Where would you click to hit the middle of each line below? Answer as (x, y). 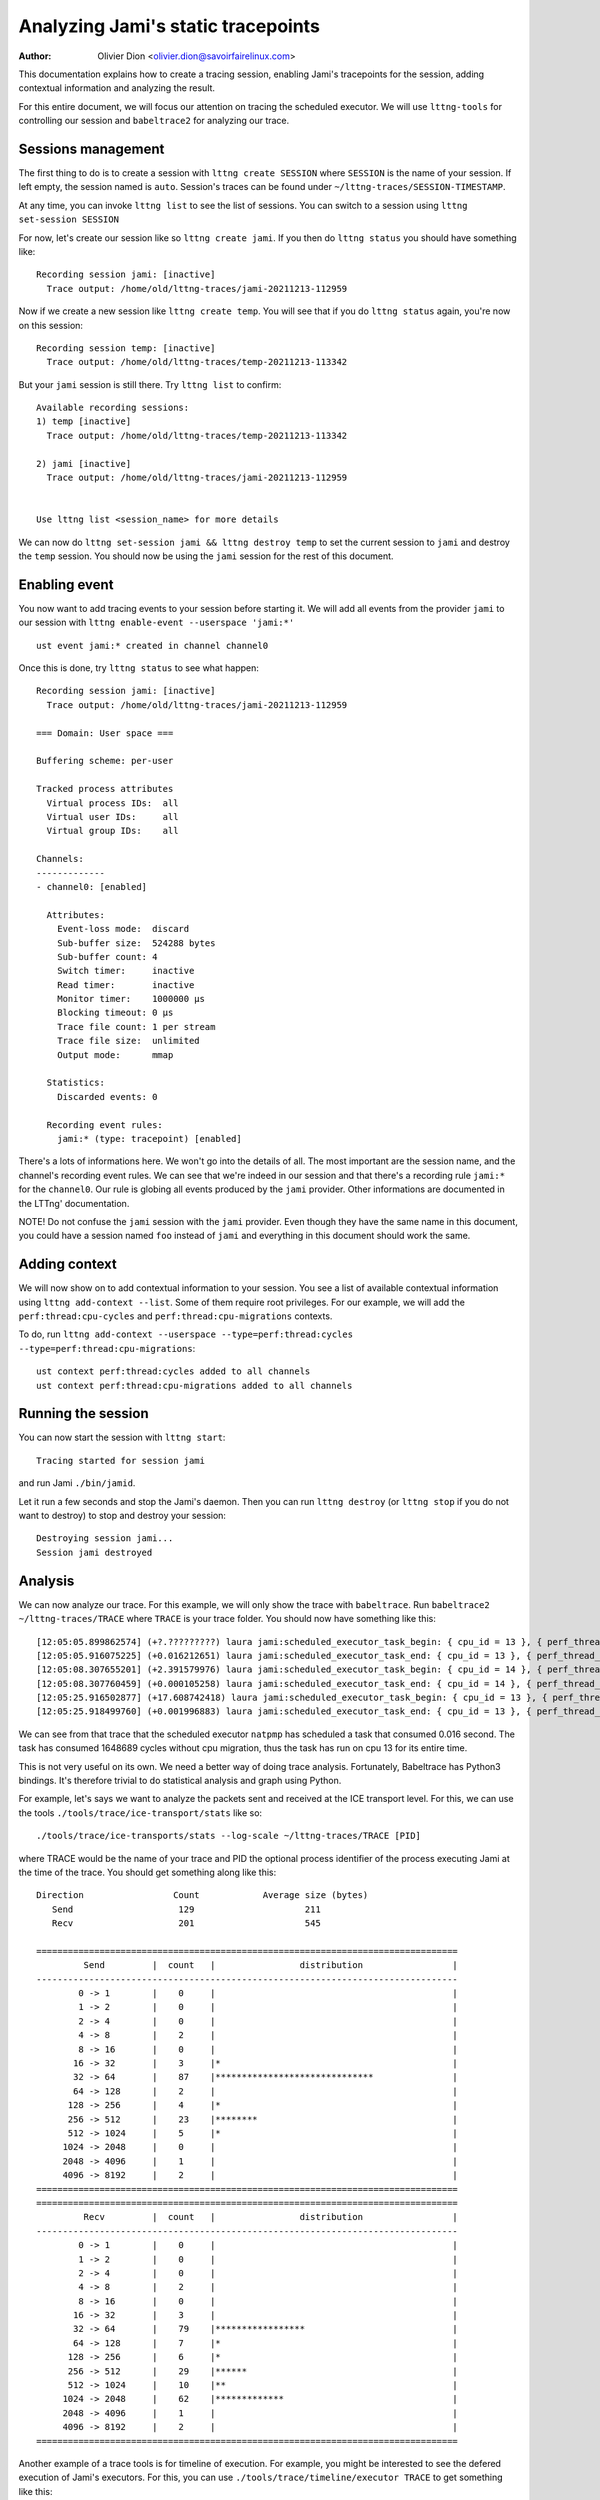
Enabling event (66, 584)
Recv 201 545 (186, 1923)
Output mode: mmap (115, 1054)
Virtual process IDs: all (112, 803)
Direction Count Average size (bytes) (202, 1895)
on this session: (51, 325)
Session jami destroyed (94, 1552)
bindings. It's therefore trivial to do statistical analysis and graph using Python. (180, 1781)
